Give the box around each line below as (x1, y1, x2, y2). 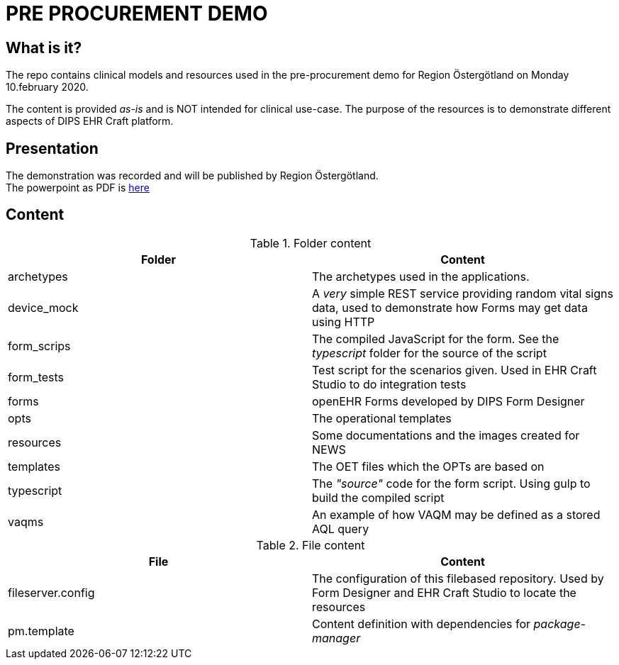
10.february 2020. (6, 81, 89, 94)
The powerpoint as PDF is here (6, 181, 150, 194)
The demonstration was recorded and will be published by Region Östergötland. (6, 169, 379, 182)
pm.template (8, 623, 74, 638)
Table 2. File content (256, 537, 365, 552)
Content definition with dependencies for (312, 616, 531, 631)
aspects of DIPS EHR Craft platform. (6, 115, 174, 128)
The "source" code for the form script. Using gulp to (312, 476, 591, 491)
